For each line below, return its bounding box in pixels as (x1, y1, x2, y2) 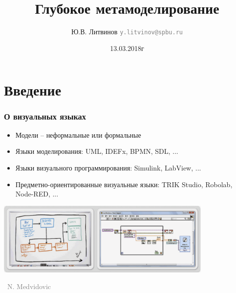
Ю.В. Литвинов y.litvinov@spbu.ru (71, 26, 183, 37)
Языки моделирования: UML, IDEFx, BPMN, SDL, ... (15, 146, 178, 156)
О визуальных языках (4, 110, 86, 122)
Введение (4, 80, 62, 100)
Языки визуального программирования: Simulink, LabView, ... (15, 162, 201, 172)
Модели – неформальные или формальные (15, 129, 141, 140)
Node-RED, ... (15, 189, 59, 199)
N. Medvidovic (7, 281, 51, 291)
